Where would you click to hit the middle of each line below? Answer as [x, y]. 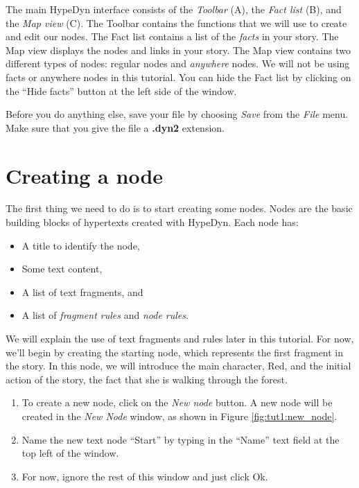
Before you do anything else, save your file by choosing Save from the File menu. [177, 114]
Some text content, [62, 269]
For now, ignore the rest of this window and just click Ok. [145, 476]
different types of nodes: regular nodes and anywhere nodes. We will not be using [178, 63]
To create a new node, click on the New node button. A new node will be [177, 402]
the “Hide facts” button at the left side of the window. [121, 90]
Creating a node [85, 175]
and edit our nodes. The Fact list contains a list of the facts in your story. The [172, 36]
